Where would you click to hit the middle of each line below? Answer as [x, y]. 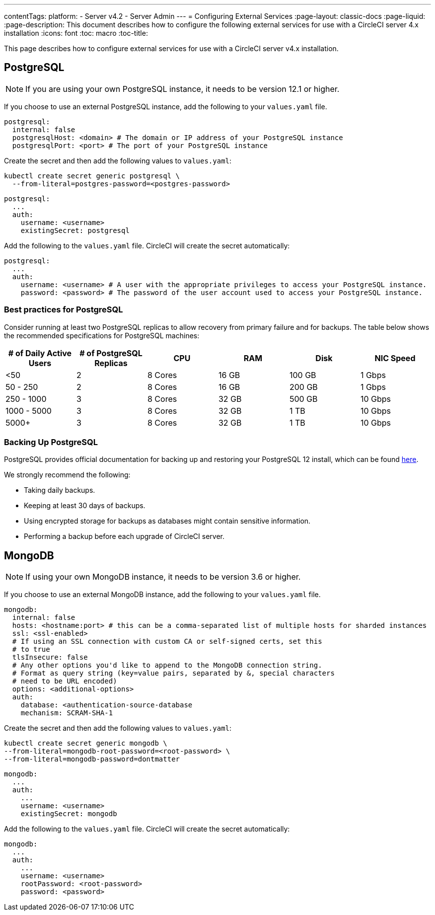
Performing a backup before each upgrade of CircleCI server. [124, 536]
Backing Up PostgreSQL [51, 442]
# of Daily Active [40, 353]
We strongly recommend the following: [67, 475]
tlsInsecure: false [50, 657]
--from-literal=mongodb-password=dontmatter [92, 759]
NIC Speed [395, 358]
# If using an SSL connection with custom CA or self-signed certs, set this [167, 642]
